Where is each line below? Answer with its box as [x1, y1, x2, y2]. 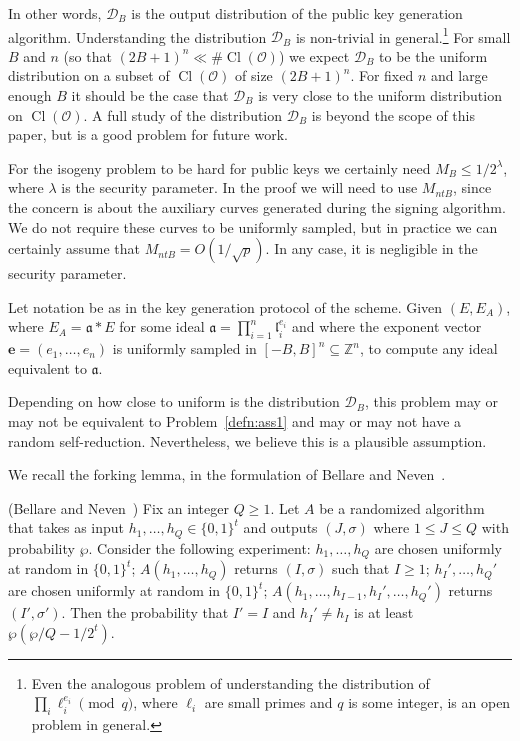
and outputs [243, 517, 318, 538]
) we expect [278, 45, 350, 66]
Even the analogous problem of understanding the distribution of [31, 672, 430, 693]
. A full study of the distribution [83, 104, 283, 125]
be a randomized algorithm [319, 497, 485, 518]
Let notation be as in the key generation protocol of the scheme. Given [8, 296, 443, 317]
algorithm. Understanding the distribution [8, 26, 267, 47]
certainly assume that [8, 238, 141, 259]
